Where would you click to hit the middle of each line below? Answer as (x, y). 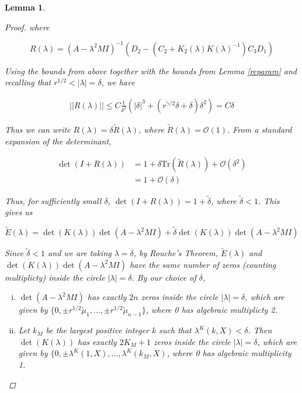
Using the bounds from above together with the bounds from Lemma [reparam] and (151, 70)
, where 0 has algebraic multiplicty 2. (211, 310)
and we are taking (80, 253)
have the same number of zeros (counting (203, 264)
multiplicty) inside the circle (55, 277)
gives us (19, 212)
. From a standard (260, 130)
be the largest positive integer (97, 330)
